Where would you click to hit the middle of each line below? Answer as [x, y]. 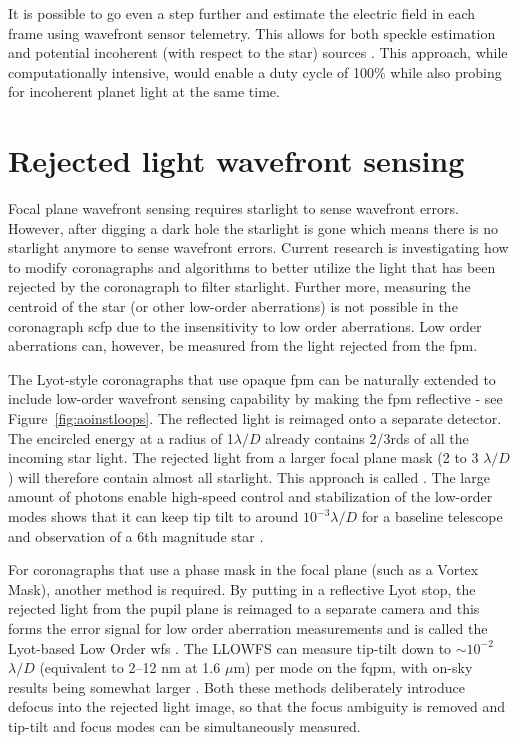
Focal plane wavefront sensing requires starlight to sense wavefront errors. [233, 208]
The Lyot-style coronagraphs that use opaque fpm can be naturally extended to [252, 378]
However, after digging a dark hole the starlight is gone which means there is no [253, 227]
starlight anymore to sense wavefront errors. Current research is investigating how [258, 247]
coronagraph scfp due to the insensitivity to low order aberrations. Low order [245, 325]
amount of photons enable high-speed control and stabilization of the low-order [250, 496]
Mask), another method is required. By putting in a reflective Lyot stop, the [242, 588]
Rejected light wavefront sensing [236, 160]
